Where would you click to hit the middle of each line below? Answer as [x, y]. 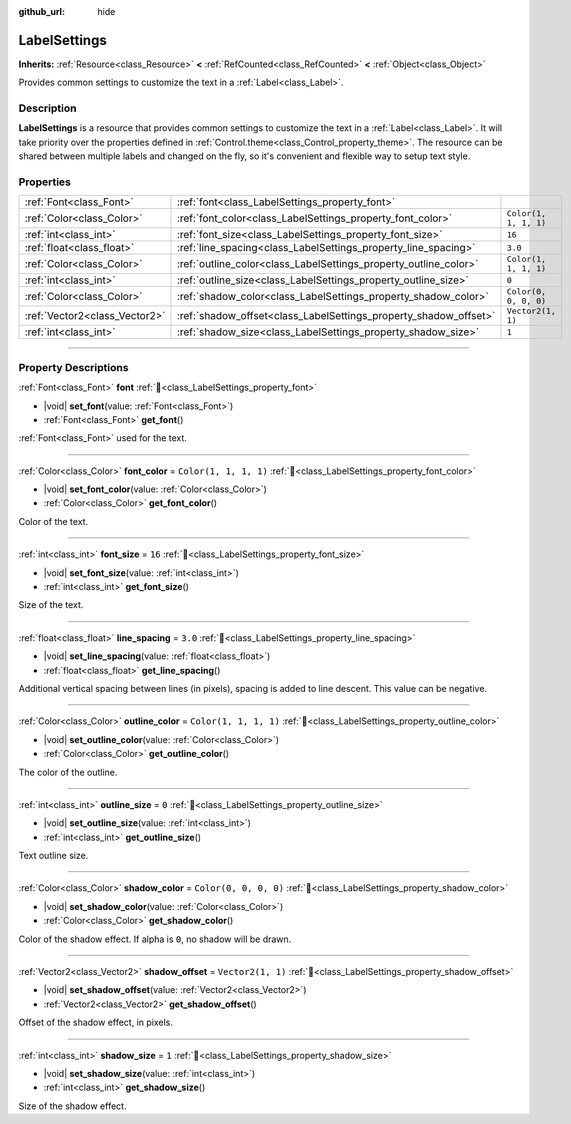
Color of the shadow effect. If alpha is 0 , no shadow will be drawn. [155, 939]
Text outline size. [53, 856]
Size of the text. [51, 605]
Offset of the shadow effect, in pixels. [96, 1022]
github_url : [41, 11]
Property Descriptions [73, 367]
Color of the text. [53, 521]
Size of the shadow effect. [72, 1106]
